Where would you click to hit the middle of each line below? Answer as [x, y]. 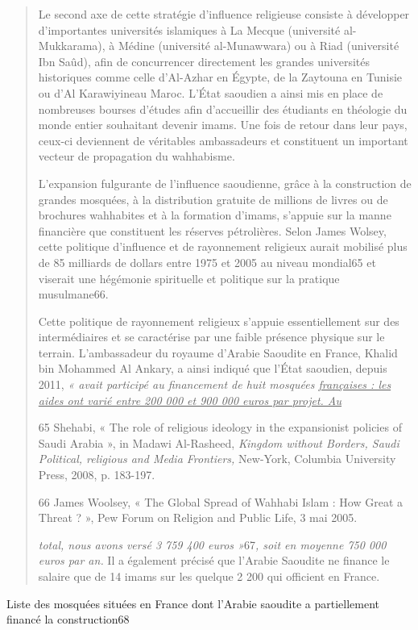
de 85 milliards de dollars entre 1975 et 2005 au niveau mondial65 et [207, 262]
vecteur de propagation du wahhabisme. [137, 156]
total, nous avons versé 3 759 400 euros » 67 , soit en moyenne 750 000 [212, 544]
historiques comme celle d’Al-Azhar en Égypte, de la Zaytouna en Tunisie [220, 77]
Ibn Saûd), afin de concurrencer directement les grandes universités [204, 61]
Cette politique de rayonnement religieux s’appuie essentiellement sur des [219, 321]
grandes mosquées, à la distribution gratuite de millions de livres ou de [213, 199]
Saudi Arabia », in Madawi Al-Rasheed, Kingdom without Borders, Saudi [219, 442]
